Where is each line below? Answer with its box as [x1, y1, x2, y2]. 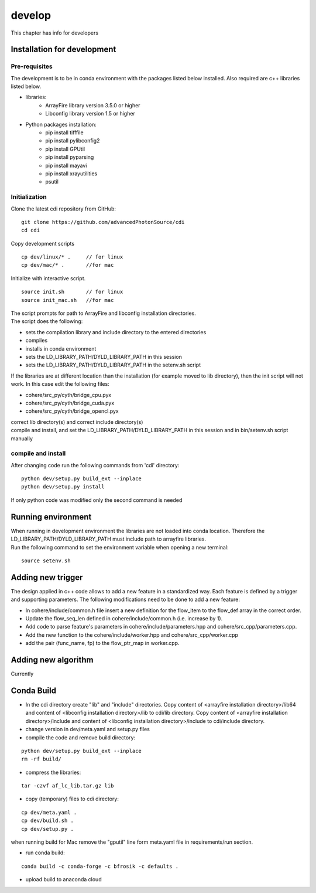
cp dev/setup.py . [21, 826, 74, 832]
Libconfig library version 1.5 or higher [45, 110, 136, 117]
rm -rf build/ [21, 756, 61, 762]
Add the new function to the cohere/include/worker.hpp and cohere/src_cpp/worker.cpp [25, 631, 238, 639]
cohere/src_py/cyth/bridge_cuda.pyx [25, 399, 115, 406]
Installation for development [11, 45, 116, 55]
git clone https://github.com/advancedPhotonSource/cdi [21, 219, 185, 225]
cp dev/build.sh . [21, 817, 74, 824]
